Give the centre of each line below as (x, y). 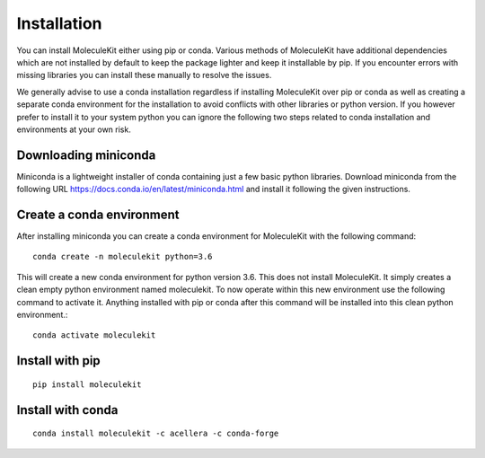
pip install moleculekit (87, 384)
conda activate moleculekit (94, 335)
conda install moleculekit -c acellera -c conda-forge (156, 434)
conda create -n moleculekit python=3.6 (123, 257)
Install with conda (67, 410)
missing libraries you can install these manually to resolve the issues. (144, 75)
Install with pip (58, 361)
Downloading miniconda (86, 155)
